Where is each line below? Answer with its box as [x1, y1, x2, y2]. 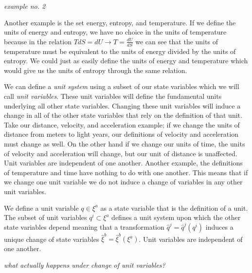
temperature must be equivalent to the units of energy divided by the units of [4, 46, 236, 56]
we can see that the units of [135, 36, 218, 46]
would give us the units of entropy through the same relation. [4, 65, 187, 75]
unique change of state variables [4, 234, 99, 244]
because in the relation [4, 36, 72, 46]
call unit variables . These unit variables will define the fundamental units [4, 91, 222, 101]
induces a [205, 221, 234, 232]
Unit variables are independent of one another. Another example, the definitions [4, 158, 243, 168]
